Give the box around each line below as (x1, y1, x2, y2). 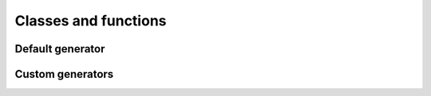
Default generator (14, 42, 105, 56)
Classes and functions (14, 12, 167, 29)
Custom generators (14, 67, 114, 81)
